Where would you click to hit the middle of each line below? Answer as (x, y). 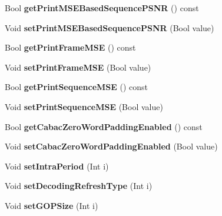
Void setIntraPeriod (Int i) (57, 166)
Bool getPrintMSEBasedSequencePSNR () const (102, 8)
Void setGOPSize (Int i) (52, 205)
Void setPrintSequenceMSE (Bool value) (84, 106)
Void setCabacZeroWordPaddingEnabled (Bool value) (111, 146)
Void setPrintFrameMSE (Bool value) (78, 67)
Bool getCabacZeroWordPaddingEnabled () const (104, 126)
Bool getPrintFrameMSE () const (70, 47)
